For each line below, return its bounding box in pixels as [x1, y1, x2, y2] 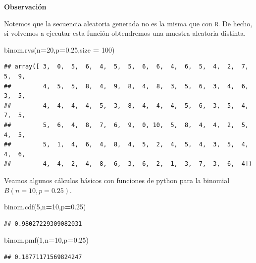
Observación [4, 1, 47, 11]
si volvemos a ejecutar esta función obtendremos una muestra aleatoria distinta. [4, 28, 246, 38]
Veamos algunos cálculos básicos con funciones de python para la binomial [4, 175, 230, 185]
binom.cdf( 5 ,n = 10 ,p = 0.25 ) [4, 201, 86, 212]
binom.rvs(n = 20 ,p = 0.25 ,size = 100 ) [4, 44, 115, 55]
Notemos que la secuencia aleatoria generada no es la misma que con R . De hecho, [4, 18, 253, 28]
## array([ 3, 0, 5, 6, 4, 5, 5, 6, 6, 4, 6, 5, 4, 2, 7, [4, 63, 249, 70]
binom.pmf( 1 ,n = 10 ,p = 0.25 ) [4, 235, 89, 245]
